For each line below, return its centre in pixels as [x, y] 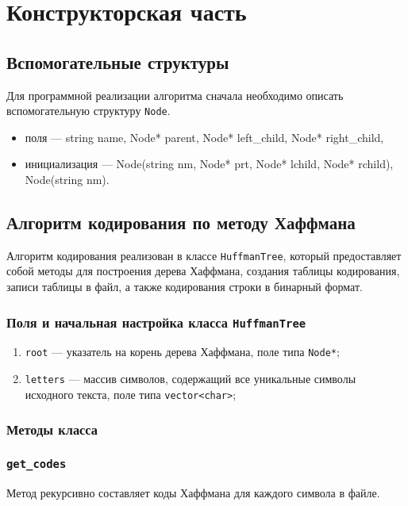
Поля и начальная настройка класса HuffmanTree [156, 322]
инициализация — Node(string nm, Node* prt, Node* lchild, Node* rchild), [209, 164]
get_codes [37, 464]
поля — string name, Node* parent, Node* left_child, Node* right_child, [204, 137]
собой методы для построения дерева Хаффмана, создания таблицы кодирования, [203, 271]
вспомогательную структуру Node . [89, 111]
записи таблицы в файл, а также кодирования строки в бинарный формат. [185, 287]
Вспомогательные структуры [118, 61]
